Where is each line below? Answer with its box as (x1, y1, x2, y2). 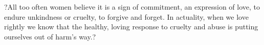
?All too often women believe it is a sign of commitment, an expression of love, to (4, 2, 260, 12)
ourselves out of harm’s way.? (4, 31, 96, 41)
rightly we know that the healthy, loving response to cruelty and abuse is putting (4, 21, 258, 32)
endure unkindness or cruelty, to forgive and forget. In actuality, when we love (4, 11, 249, 22)
